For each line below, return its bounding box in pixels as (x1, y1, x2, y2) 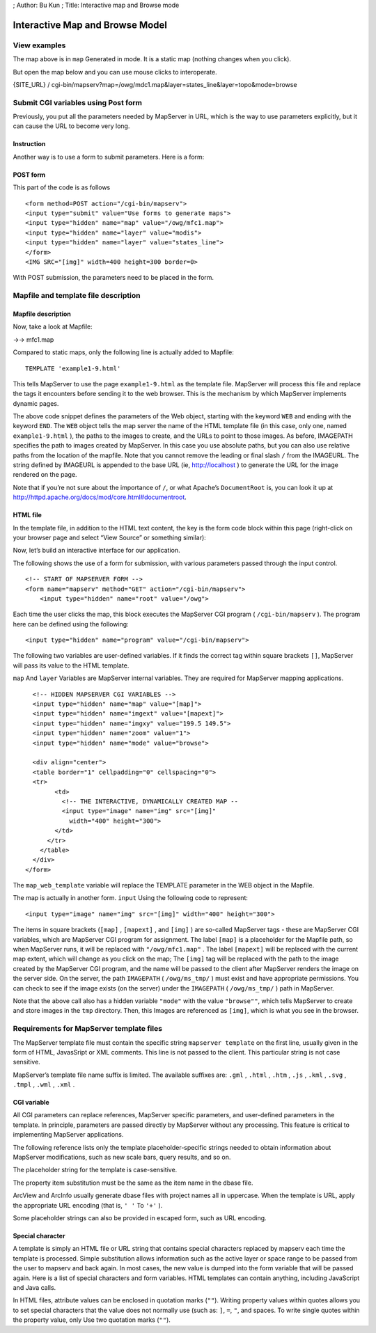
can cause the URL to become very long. (13, 122, 130, 130)
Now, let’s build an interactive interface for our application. (13, 546, 180, 555)
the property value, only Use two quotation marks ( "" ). (13, 1316, 171, 1324)
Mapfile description (13, 310, 71, 318)
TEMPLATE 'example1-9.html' (25, 364, 121, 372)
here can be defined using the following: (13, 620, 129, 628)
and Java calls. (13, 1283, 56, 1291)
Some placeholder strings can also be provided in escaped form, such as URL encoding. (13, 1213, 267, 1222)
